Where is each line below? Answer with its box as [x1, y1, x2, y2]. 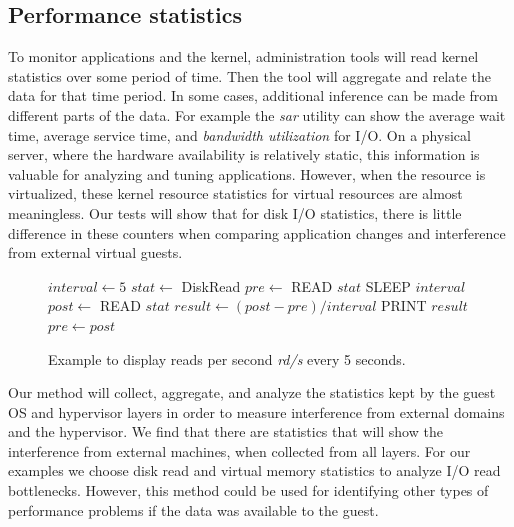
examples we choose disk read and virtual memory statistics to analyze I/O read [8, 460, 501, 481]
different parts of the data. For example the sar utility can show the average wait [8, 104, 506, 125]
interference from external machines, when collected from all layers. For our [8, 440, 471, 461]
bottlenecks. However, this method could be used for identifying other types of [8, 480, 489, 501]
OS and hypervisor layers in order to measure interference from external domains [8, 401, 505, 422]
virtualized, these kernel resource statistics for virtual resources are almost [8, 183, 463, 204]
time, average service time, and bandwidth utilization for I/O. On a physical [8, 124, 471, 145]
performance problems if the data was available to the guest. [8, 499, 379, 520]
